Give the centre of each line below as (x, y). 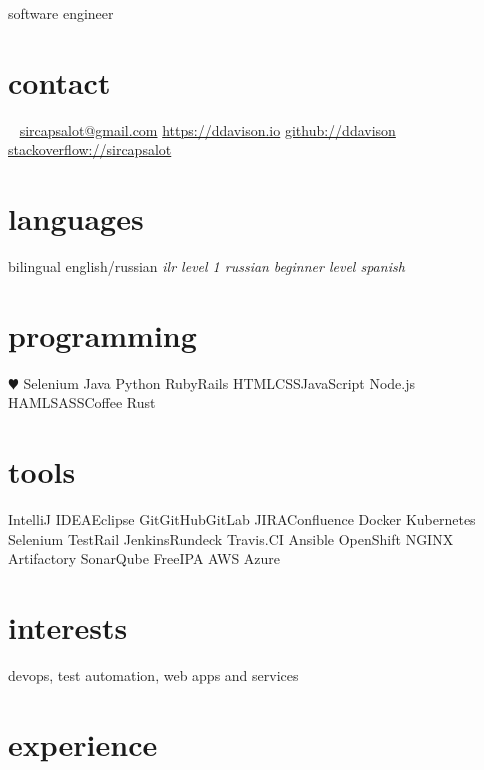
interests (68, 627)
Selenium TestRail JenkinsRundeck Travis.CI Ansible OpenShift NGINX (231, 538)
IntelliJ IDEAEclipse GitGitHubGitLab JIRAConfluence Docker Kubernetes (242, 519)
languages (76, 218)
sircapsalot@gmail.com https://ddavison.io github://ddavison (207, 129)
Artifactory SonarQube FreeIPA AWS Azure (144, 558)
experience (83, 743)
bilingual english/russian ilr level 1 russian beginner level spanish (206, 266)
